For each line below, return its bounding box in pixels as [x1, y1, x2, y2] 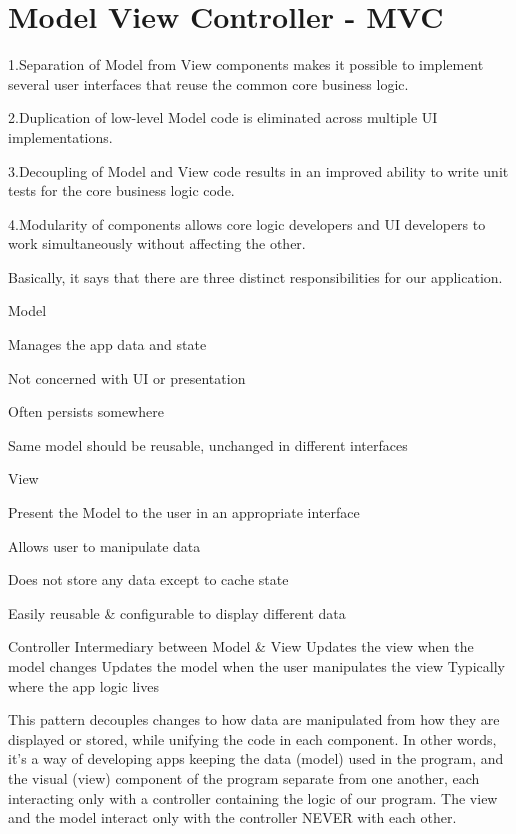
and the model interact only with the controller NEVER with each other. [8, 807, 457, 828]
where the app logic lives [8, 675, 159, 696]
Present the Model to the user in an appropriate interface [8, 502, 360, 523]
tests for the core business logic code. [8, 180, 235, 201]
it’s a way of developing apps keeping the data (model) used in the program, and [8, 748, 504, 769]
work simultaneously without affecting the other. [8, 233, 306, 254]
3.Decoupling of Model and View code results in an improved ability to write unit [8, 160, 509, 181]
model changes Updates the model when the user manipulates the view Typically [8, 656, 505, 676]
